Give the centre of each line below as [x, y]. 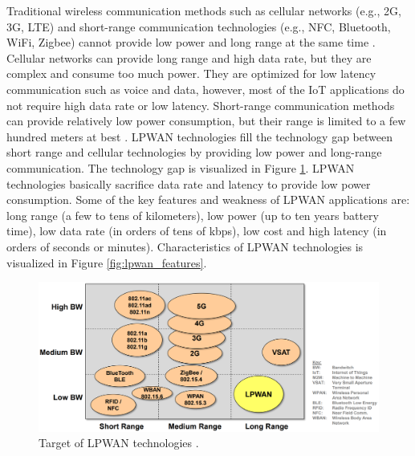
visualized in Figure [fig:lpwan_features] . [107, 262]
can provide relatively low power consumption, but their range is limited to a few [206, 121]
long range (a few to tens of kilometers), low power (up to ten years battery [193, 215]
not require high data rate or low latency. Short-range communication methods [201, 105]
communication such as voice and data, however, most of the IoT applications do [205, 89]
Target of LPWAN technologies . [119, 443]
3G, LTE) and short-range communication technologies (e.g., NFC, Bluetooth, [199, 26]
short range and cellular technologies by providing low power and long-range [194, 152]
